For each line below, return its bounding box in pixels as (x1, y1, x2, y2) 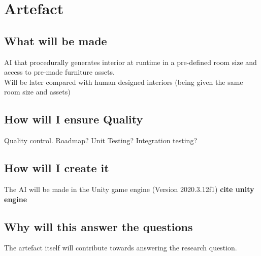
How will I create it (4, 160, 109, 176)
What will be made (4, 33, 107, 48)
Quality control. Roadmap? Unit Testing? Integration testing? (4, 135, 198, 146)
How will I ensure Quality (4, 111, 143, 127)
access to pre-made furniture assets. (4, 67, 115, 77)
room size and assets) (4, 86, 71, 97)
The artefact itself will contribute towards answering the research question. (4, 242, 237, 253)
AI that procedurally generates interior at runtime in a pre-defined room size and (4, 56, 257, 67)
